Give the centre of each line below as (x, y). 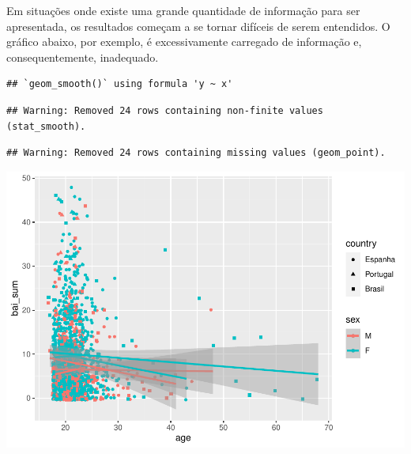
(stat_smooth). (46, 126)
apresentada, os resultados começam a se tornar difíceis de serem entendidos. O (198, 26)
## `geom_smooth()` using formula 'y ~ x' (120, 84)
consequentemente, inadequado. (83, 57)
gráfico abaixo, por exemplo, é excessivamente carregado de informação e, (184, 42)
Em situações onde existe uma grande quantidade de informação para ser (183, 10)
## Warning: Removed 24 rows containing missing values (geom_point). (196, 153)
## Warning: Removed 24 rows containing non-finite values (165, 110)
